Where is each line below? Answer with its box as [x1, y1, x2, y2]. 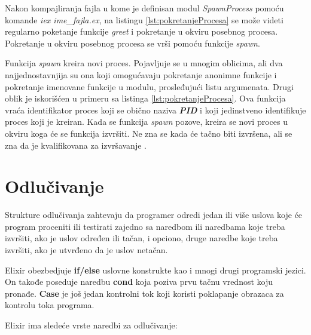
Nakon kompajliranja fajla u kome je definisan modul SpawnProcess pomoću [5, 2, 284, 14]
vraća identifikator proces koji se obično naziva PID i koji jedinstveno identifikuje [5, 103, 306, 116]
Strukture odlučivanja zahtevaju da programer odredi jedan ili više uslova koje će [5, 208, 303, 221]
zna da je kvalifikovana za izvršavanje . [5, 139, 147, 151]
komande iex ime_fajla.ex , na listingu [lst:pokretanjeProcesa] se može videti [5, 13, 283, 26]
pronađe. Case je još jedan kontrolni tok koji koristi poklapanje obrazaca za [5, 287, 284, 299]
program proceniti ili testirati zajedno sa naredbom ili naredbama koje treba [5, 220, 285, 232]
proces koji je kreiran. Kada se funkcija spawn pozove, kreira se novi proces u [5, 115, 288, 128]
